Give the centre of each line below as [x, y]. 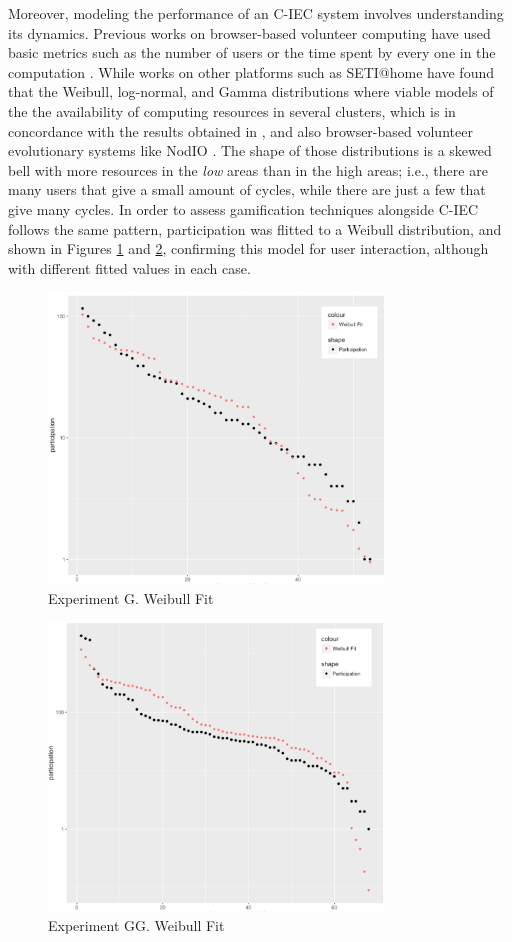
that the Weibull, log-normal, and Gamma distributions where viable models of [251, 91]
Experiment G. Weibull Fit [131, 597]
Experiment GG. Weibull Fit [136, 925]
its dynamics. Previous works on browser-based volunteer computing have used [249, 32]
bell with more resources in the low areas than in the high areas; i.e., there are [248, 169]
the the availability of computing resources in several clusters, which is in [232, 110]
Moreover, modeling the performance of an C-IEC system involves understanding [256, 13]
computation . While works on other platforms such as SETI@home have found [251, 71]
